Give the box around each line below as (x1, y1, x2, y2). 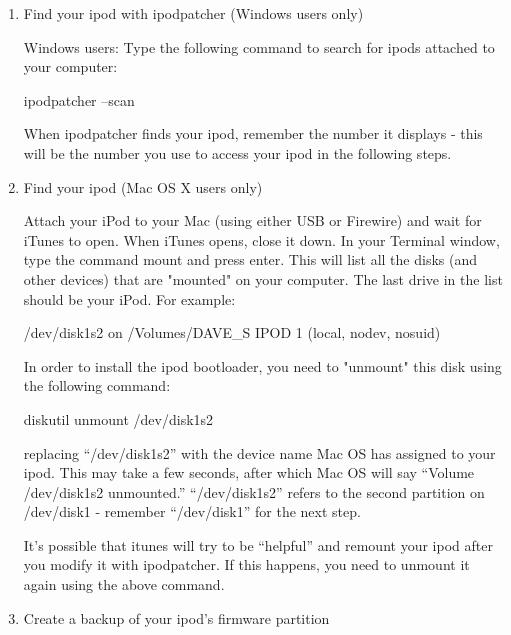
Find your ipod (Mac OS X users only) (23, 176, 263, 197)
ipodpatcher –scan (23, 89, 135, 110)
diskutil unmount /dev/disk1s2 (23, 408, 214, 429)
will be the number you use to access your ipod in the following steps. (23, 142, 452, 163)
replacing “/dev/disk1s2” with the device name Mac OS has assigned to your (23, 442, 496, 463)
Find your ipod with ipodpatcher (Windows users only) (23, 3, 364, 23)
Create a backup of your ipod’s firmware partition (23, 607, 330, 628)
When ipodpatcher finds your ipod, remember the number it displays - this (23, 123, 483, 144)
